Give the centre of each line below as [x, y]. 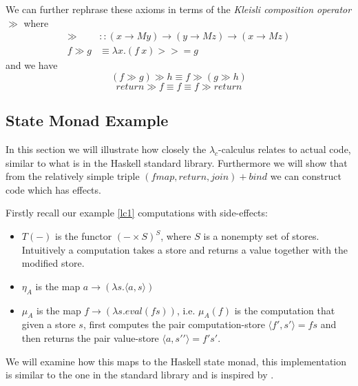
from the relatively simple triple [73, 176]
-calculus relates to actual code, [285, 149]
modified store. [53, 263]
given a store [49, 324]
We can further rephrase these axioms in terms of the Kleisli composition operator [179, 9]
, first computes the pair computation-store [174, 324]
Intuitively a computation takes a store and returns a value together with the [185, 249]
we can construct [306, 176]
